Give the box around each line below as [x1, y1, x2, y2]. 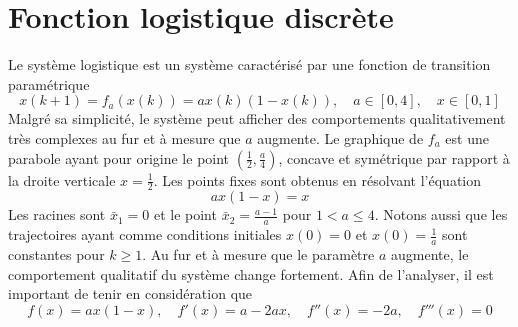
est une [445, 127, 489, 148]
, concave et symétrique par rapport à [278, 147, 510, 168]
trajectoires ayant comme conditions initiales [8, 224, 282, 245]
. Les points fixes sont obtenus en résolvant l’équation [153, 169, 482, 190]
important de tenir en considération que [8, 283, 253, 304]
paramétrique [8, 73, 90, 94]
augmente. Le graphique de [257, 127, 424, 148]
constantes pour [8, 243, 105, 264]
